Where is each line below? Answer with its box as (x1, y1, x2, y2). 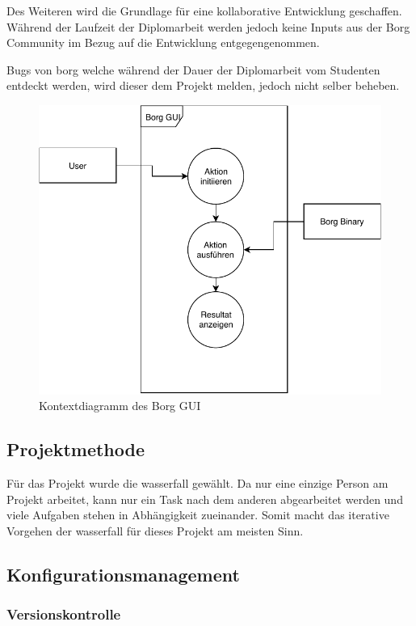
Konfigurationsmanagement (6, 561, 240, 586)
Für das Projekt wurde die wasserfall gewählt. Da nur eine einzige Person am (6, 474, 389, 491)
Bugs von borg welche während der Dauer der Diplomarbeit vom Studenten (6, 61, 380, 78)
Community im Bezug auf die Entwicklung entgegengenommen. (6, 34, 320, 51)
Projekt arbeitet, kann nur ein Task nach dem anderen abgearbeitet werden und (6, 490, 403, 507)
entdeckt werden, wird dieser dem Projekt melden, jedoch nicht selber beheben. (6, 77, 400, 94)
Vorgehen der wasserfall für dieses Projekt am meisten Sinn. (6, 522, 304, 539)
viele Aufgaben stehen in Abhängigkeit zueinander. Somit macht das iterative (6, 506, 389, 523)
